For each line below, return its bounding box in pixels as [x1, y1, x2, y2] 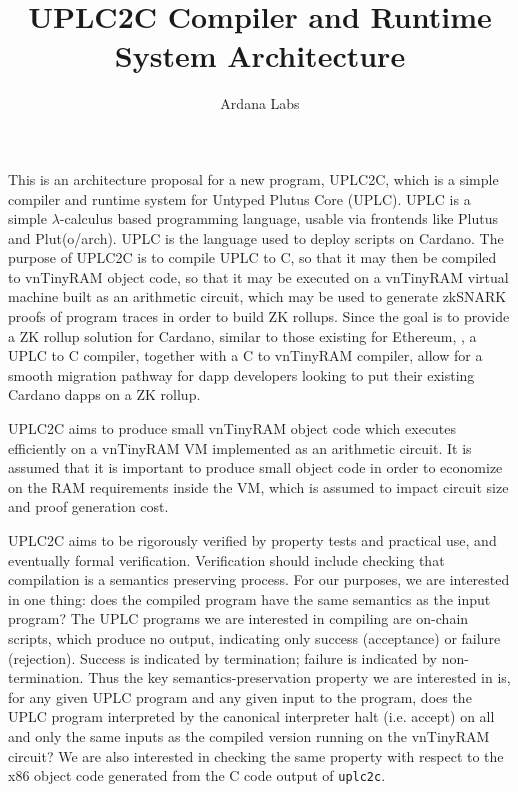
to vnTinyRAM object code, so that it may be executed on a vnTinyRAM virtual [8, 266, 509, 287]
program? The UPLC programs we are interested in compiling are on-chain [8, 608, 469, 629]
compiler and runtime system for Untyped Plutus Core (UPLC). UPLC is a [8, 188, 471, 209]
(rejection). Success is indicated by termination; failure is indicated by [8, 647, 438, 668]
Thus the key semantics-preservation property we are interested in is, [88, 667, 511, 688]
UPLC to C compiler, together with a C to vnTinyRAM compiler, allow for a [8, 345, 483, 366]
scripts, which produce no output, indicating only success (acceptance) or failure [8, 627, 501, 648]
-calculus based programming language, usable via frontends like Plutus [59, 208, 499, 229]
